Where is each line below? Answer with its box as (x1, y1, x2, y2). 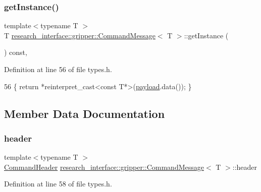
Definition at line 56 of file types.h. (4, 64, 112, 74)
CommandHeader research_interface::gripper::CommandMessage (4, 161, 204, 172)
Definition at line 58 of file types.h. (4, 178, 112, 189)
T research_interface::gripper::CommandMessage (4, 30, 155, 40)
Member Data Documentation (4, 105, 165, 121)
